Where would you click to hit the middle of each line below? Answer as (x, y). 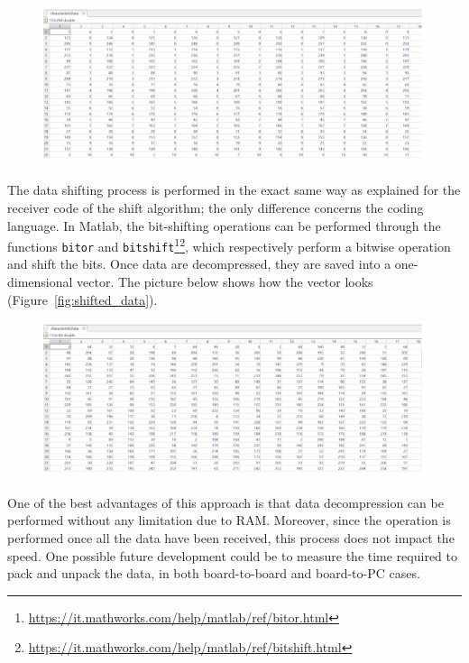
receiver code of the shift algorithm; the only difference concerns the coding (216, 207)
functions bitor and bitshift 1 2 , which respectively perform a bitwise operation (229, 245)
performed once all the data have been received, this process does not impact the (231, 538)
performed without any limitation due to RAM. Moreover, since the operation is (229, 520)
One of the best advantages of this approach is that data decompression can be (225, 502)
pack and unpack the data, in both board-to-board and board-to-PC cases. (214, 573)
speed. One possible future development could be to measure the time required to (232, 555)
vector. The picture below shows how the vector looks (225, 282)
